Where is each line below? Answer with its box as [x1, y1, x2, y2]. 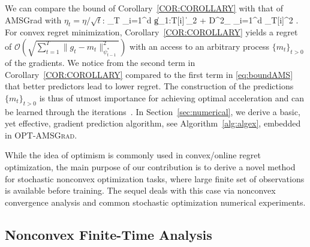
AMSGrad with [5, 13, 62, 26]
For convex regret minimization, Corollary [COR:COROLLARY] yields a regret [5, 26, 298, 38]
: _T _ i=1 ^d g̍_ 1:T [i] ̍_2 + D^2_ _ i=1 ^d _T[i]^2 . [102, 13, 299, 26]
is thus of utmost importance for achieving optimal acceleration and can [39, 91, 305, 104]
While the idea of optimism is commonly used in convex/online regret [5, 149, 261, 161]
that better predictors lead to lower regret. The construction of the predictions [5, 80, 294, 92]
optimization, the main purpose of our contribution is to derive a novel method [5, 160, 296, 173]
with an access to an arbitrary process [130, 40, 270, 52]
